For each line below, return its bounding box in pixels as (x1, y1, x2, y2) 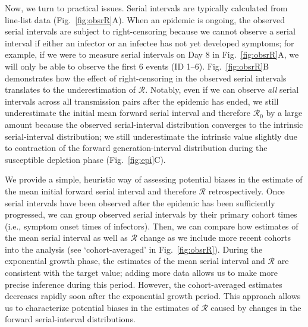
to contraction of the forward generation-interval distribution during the (5, 142, 268, 154)
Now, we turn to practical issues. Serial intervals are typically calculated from (5, 2, 288, 14)
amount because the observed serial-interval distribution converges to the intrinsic (5, 118, 303, 130)
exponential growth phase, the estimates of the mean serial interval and (5, 254, 265, 267)
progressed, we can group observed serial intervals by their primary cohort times (5, 208, 297, 221)
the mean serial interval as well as (5, 231, 128, 244)
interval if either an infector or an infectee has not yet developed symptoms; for (5, 36, 294, 49)
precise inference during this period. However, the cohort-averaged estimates (5, 278, 282, 290)
